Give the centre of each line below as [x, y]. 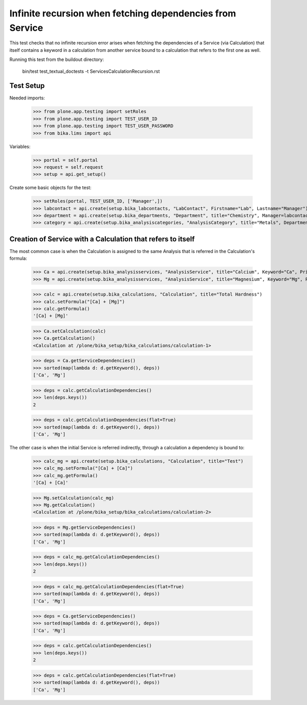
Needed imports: [27, 98]
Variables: [20, 147]
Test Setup [27, 86]
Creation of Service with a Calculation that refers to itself [102, 239]
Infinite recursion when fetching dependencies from [123, 13]
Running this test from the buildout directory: [57, 59]
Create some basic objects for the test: [50, 188]
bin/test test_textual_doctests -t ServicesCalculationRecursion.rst [91, 71]
